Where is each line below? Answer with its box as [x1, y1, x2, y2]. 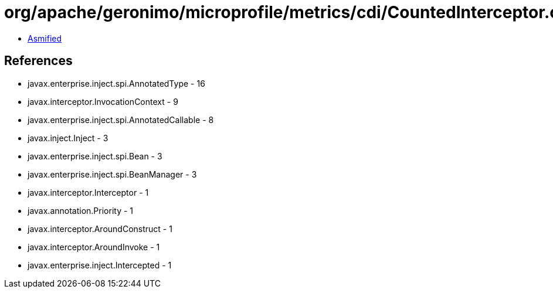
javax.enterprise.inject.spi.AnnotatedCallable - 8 [28, 114, 214, 125]
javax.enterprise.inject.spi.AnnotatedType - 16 [28, 78, 205, 88]
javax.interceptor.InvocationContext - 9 [28, 96, 178, 107]
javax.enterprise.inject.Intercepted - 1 [28, 260, 172, 270]
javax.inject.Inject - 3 [28, 132, 108, 143]
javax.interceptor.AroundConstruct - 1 [28, 223, 172, 234]
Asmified [28, 33, 62, 43]
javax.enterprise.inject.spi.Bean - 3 [28, 151, 162, 161]
